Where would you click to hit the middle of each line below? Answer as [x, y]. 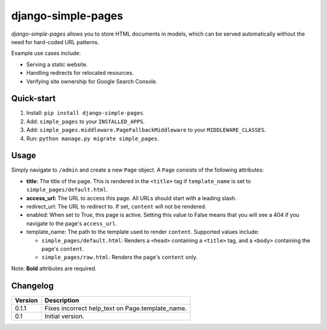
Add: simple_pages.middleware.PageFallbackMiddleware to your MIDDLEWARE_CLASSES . [146, 130]
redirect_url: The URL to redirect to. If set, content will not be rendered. [116, 207]
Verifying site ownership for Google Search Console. [92, 81]
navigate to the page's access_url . [72, 223]
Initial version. [64, 316]
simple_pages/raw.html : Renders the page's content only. [120, 257]
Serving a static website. [57, 64]
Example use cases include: [46, 53]
